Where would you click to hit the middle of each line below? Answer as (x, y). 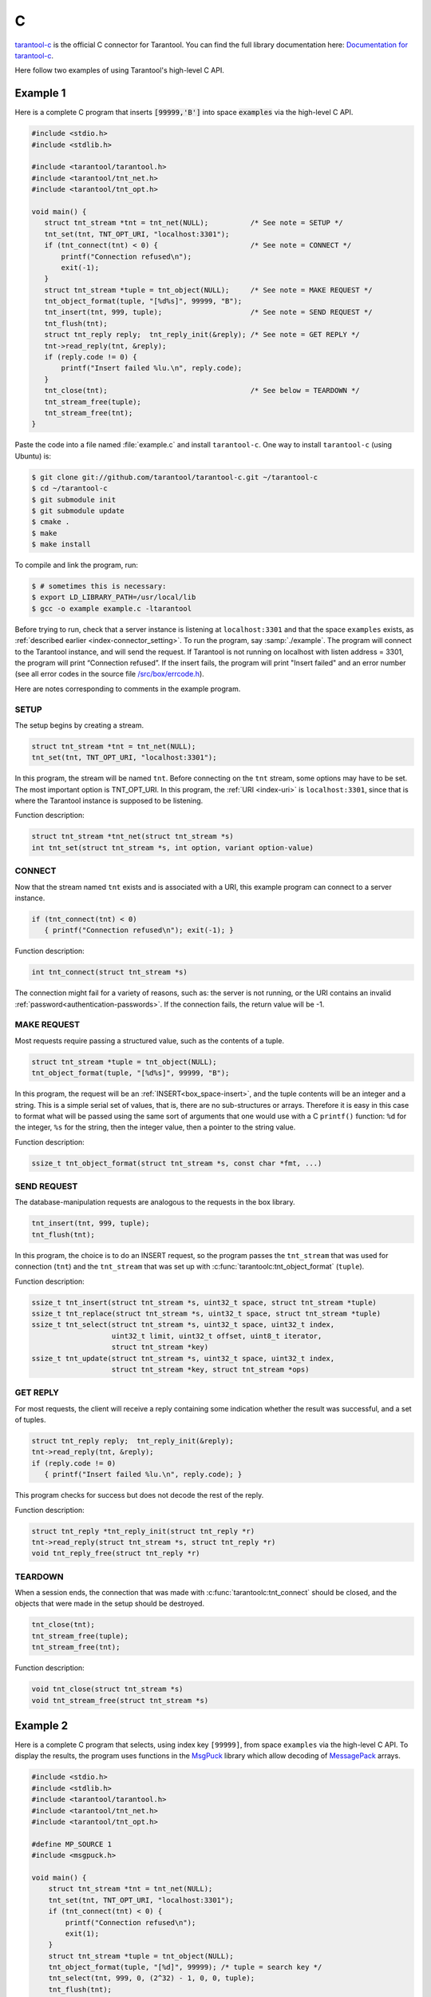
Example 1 (40, 93)
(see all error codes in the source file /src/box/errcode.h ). (110, 674)
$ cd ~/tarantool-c (69, 488)
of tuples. (30, 1420)
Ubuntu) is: (33, 456)
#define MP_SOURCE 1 (71, 1844)
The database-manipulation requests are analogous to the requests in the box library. (155, 1202)
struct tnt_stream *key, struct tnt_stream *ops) (210, 1369)
